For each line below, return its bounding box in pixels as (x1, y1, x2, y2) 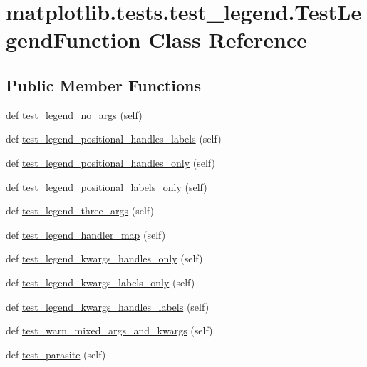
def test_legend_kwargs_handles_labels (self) (6, 299, 210, 314)
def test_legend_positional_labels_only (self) (6, 179, 207, 194)
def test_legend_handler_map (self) (6, 227, 166, 242)
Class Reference (148, 25, 307, 54)
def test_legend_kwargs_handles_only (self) (6, 251, 203, 266)
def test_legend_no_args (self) (6, 107, 143, 122)
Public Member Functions (6, 73, 201, 95)
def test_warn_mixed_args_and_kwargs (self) (6, 323, 213, 338)
